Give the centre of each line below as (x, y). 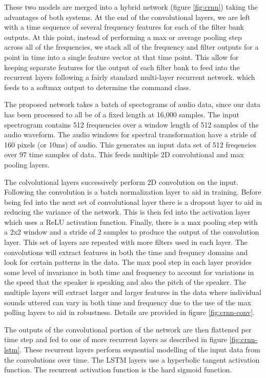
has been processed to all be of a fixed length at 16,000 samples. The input (122, 114)
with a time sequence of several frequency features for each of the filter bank (124, 27)
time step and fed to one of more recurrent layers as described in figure (116, 339)
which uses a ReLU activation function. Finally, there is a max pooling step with (131, 222)
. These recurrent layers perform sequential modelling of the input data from (140, 349)
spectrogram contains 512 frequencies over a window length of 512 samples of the (131, 124)
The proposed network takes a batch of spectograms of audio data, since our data (132, 104)
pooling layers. (27, 164)
